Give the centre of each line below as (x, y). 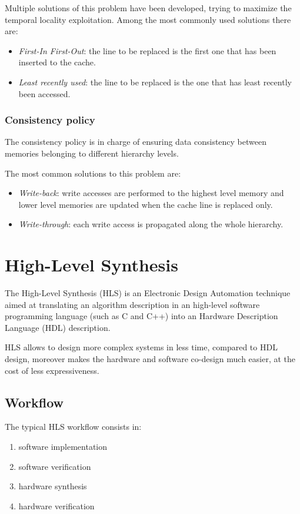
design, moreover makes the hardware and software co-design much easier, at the (150, 359)
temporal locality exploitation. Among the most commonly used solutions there (148, 19)
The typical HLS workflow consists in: (73, 427)
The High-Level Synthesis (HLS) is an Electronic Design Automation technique (148, 293)
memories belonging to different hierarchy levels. (92, 153)
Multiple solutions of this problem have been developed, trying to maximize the (148, 8)
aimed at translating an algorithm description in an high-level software (132, 304)
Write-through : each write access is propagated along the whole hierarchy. (151, 224)
